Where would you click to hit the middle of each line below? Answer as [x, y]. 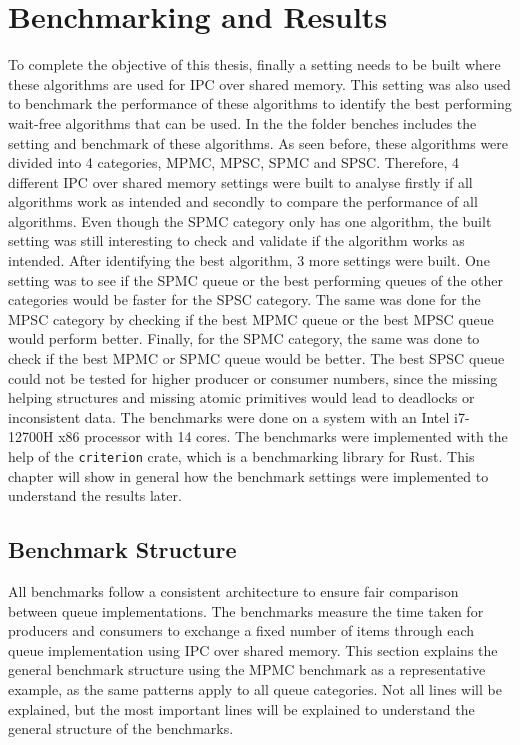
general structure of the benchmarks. [121, 728]
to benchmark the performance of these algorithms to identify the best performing [260, 103]
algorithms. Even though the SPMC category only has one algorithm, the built [250, 220]
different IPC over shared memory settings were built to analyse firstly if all [240, 181]
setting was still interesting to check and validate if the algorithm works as [236, 240]
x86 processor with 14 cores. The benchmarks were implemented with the [283, 436]
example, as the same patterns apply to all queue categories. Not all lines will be [255, 689]
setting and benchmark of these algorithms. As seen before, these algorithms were [258, 142]
